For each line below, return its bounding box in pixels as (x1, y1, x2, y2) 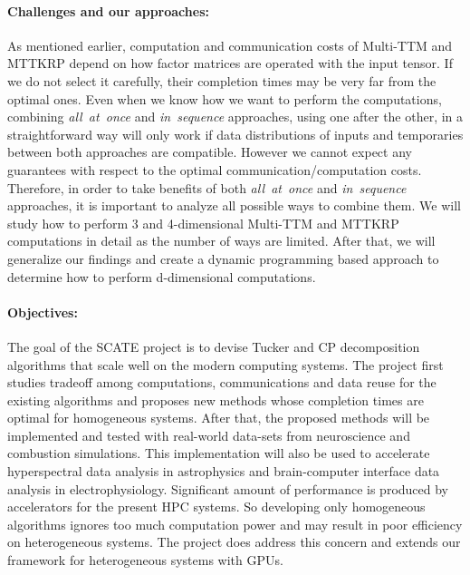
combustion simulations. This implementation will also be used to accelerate (7, 443, 430, 463)
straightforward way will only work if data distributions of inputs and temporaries (7, 124, 464, 143)
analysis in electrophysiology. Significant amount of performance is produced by (7, 479, 449, 498)
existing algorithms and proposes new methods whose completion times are (7, 390, 424, 409)
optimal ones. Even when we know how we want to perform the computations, (7, 89, 442, 108)
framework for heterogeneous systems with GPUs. (7, 551, 283, 570)
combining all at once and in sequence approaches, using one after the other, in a (7, 107, 464, 126)
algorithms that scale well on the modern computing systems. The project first (7, 355, 444, 374)
